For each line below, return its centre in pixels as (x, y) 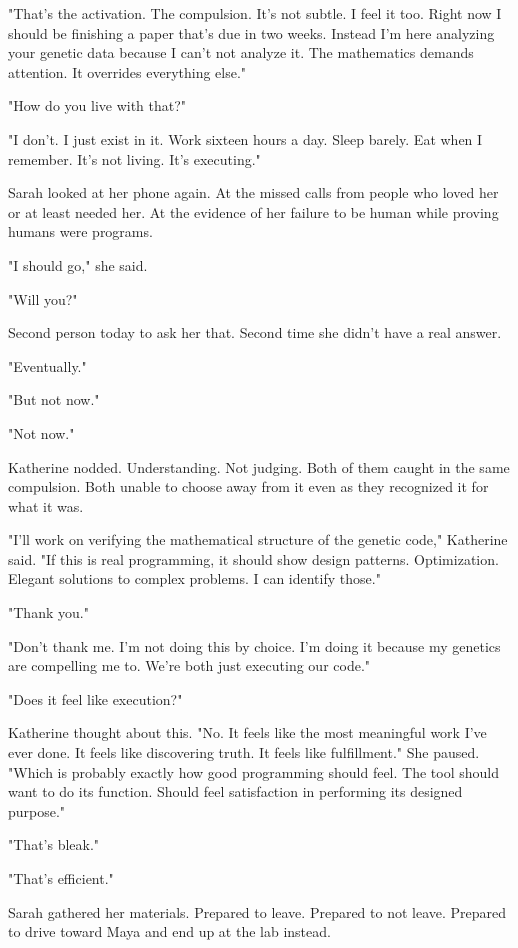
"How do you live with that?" (97, 105)
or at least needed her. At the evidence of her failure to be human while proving (253, 211)
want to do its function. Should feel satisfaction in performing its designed (235, 791)
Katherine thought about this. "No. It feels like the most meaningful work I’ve (247, 732)
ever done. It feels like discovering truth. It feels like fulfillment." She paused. (244, 752)
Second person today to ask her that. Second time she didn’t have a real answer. (255, 332)
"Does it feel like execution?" (95, 698)
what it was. (46, 505)
